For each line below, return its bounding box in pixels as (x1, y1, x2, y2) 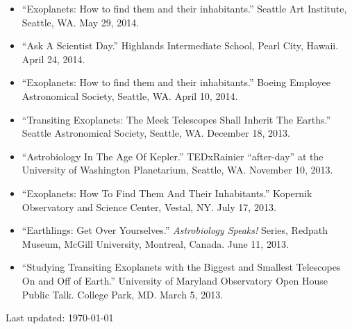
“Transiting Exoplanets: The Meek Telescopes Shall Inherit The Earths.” (22, 112, 331, 126)
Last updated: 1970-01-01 (6, 310, 114, 325)
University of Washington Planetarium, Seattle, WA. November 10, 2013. (22, 162, 333, 177)
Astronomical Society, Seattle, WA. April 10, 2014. (22, 88, 238, 103)
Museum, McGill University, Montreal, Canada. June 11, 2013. (22, 236, 289, 251)
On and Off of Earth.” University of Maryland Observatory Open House (22, 273, 328, 287)
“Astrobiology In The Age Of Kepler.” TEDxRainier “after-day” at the (22, 149, 324, 163)
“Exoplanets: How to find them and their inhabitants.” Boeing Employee (22, 75, 330, 90)
